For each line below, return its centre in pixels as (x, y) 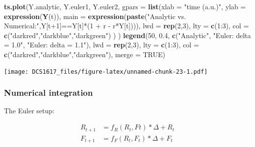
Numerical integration (49, 93)
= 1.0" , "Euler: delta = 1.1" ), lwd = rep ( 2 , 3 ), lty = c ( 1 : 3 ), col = (102, 45)
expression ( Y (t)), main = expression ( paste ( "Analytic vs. (95, 16)
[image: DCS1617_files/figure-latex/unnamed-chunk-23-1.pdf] (106, 72)
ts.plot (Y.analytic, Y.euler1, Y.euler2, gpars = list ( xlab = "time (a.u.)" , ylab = (125, 6)
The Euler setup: (29, 111)
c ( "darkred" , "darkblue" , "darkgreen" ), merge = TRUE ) (85, 54)
